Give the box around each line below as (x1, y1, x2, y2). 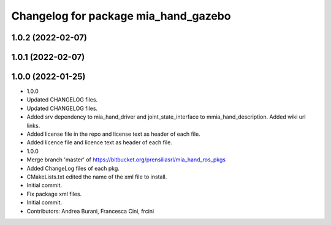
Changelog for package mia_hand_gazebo (11, 9, 231, 23)
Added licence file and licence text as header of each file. (26, 139, 173, 146)
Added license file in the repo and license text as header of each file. (26, 130, 200, 138)
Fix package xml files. (26, 190, 82, 197)
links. (26, 122, 40, 129)
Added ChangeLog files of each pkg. (26, 164, 120, 172)
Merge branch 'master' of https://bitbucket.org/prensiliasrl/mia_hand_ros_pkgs (26, 156, 226, 163)
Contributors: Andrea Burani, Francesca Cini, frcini (26, 207, 154, 215)
